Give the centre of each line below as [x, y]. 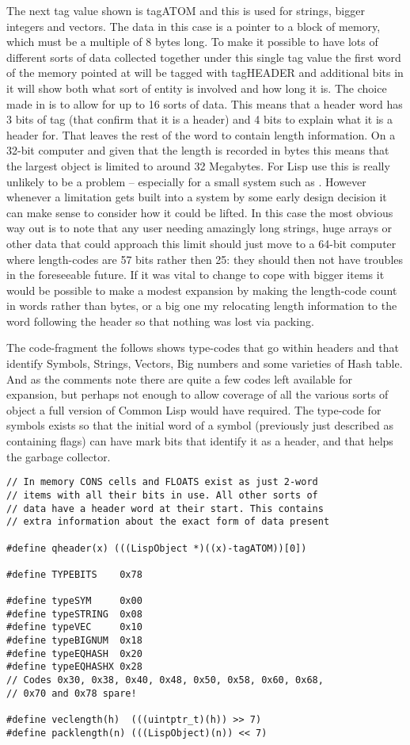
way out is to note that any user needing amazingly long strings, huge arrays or [199, 228]
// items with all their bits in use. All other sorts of [162, 495]
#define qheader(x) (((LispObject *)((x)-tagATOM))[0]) [157, 548]
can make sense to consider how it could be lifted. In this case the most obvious [200, 212]
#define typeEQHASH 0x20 [74, 653]
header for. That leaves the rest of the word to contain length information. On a [201, 134]
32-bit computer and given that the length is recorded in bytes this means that [198, 150]
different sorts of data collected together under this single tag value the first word [204, 57]
